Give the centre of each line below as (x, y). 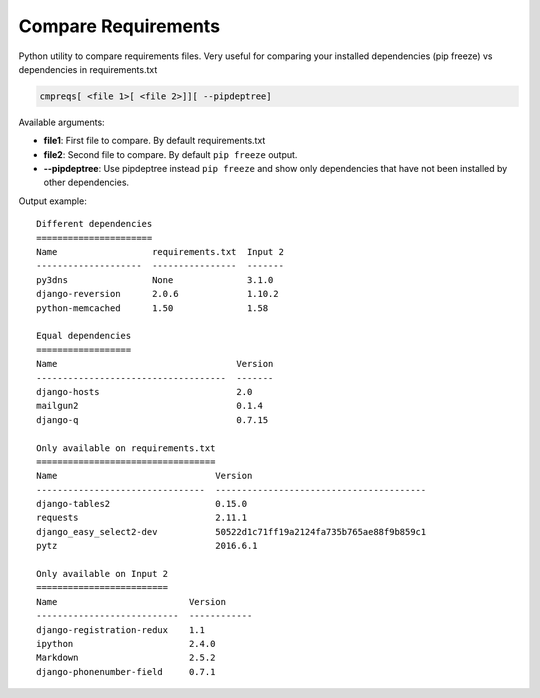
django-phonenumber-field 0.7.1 (126, 671)
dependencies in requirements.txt (88, 69)
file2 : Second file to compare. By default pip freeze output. (170, 154)
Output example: (52, 201)
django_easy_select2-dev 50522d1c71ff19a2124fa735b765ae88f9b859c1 (231, 531)
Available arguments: (61, 122)
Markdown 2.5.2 (126, 658)
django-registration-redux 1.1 (120, 629)
